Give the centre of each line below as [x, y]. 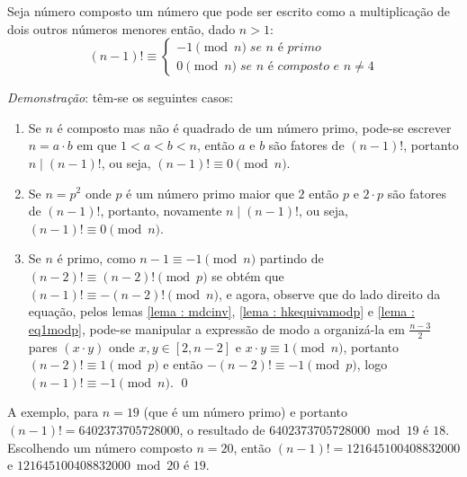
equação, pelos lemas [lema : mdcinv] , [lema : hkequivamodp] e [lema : [221, 311]
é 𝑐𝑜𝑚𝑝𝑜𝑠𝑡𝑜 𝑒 [304, 66]
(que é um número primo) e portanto [245, 412]
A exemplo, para [53, 412]
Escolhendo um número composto [100, 447]
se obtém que [248, 275]
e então [183, 364]
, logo [372, 364]
